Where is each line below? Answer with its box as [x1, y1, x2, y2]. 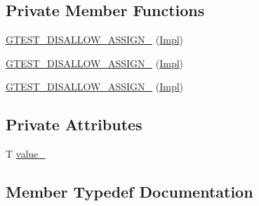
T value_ [6, 146, 46, 161]
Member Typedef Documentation [6, 181, 253, 202]
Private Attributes [6, 114, 142, 135]
